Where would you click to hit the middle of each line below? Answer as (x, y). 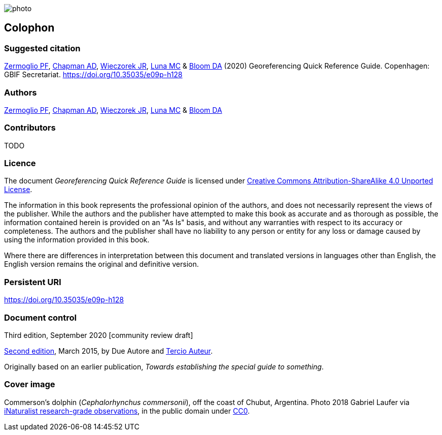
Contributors (30, 128)
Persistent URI (33, 282)
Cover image (30, 384)
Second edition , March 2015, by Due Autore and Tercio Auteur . (109, 351)
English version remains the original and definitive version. (101, 264)
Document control (40, 317)
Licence (20, 163)
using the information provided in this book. (77, 240)
